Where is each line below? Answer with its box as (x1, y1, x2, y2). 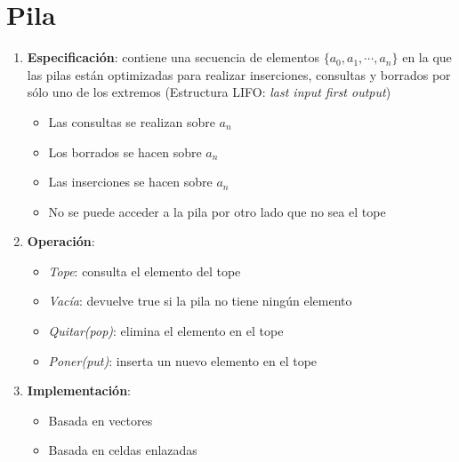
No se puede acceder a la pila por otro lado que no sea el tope (48, 202, 386, 220)
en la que (402, 48, 452, 67)
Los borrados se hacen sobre (48, 142, 202, 161)
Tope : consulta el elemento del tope (48, 261, 241, 280)
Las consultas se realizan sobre (48, 112, 215, 131)
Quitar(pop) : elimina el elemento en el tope (48, 322, 284, 340)
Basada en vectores (48, 410, 153, 429)
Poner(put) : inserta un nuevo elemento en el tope (48, 351, 318, 370)
